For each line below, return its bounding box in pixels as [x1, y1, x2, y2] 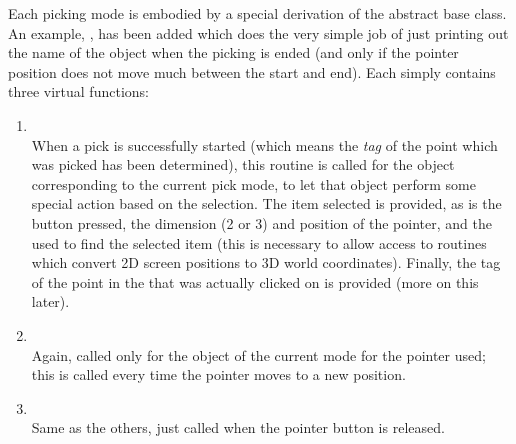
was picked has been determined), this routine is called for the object [31, 154, 455, 175]
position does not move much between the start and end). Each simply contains [8, 61, 496, 82]
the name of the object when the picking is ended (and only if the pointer [8, 42, 459, 63]
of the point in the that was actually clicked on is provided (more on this [31, 271, 479, 292]
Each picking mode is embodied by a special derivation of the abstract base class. [8, 3, 507, 23]
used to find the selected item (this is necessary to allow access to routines [31, 232, 487, 253]
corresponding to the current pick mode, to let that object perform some [31, 173, 476, 194]
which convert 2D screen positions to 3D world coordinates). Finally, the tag [31, 252, 501, 273]
